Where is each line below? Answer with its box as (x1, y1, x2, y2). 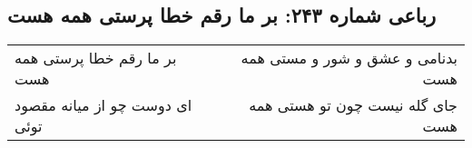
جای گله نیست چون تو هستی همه (249, 94, 457, 116)
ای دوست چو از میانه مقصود (15, 94, 192, 116)
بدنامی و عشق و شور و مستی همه (241, 47, 457, 69)
